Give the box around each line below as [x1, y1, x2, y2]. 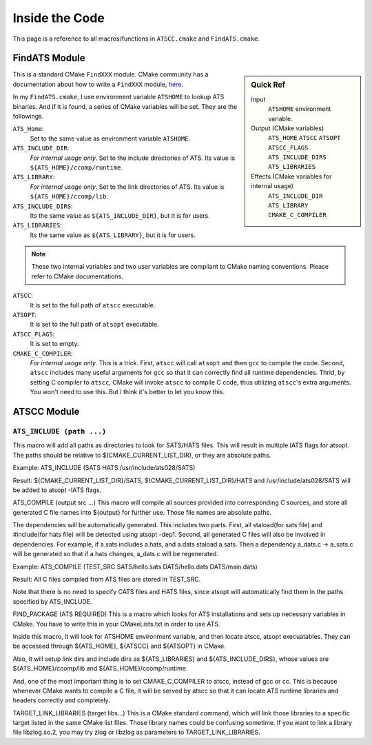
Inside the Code [12, 10, 105, 25]
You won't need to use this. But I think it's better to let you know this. [30, 388, 225, 396]
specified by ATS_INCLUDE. [12, 597, 92, 606]
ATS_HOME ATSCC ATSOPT [268, 134, 341, 142]
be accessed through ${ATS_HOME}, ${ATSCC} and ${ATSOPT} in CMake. [12, 642, 227, 651]
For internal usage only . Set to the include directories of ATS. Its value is [30, 154, 236, 162]
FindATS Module [12, 52, 85, 64]
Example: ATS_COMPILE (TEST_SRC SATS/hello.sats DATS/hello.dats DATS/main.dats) [12, 562, 258, 571]
